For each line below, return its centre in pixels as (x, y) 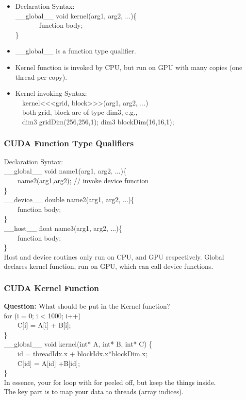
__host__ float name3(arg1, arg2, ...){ (63, 228)
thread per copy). (41, 77)
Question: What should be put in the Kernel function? (87, 306)
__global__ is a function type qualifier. (76, 51)
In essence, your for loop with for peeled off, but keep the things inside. (110, 382)
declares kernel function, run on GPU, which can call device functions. (109, 266)
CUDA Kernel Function (52, 287)
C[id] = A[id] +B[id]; (49, 363)
